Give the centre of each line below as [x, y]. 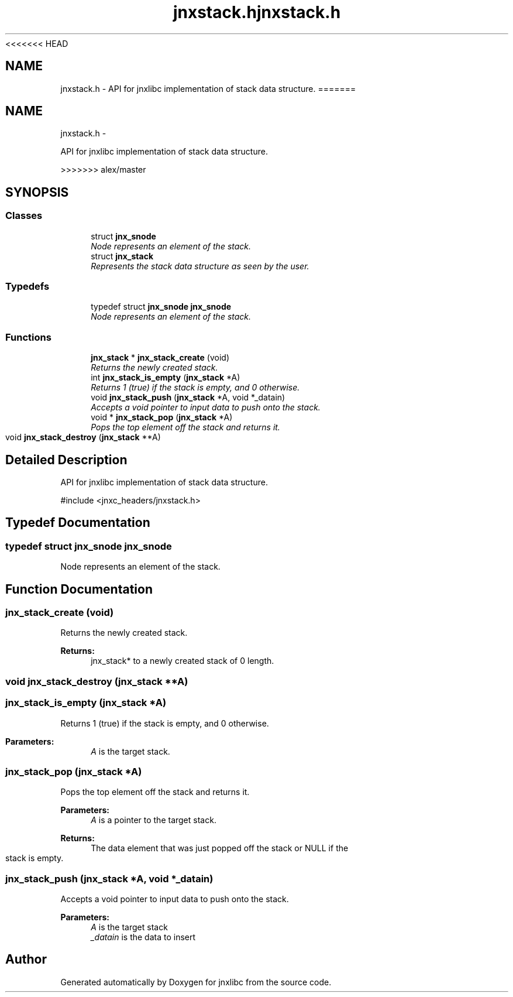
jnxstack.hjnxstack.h [257, 12]
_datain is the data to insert [143, 937]
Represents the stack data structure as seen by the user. [200, 266]
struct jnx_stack [122, 256]
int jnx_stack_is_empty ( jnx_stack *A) [166, 378]
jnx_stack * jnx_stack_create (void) [160, 358]
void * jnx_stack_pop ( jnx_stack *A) [162, 417]
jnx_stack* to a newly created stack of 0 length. [183, 661]
